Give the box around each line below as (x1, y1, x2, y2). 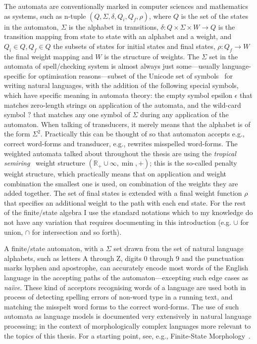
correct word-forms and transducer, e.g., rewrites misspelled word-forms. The (4, 138, 238, 148)
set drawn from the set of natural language (113, 243, 244, 254)
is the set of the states (181, 10, 248, 21)
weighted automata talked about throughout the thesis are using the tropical (4, 148, 236, 158)
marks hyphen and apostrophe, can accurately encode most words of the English (4, 262, 249, 273)
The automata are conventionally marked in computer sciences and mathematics (4, 1, 249, 11)
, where (149, 10, 171, 21)
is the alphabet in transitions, (68, 21, 158, 32)
